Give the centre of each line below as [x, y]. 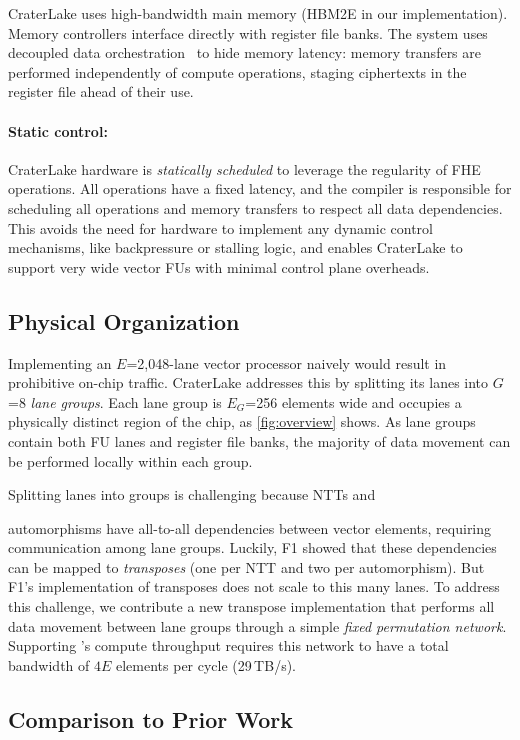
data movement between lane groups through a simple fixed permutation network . [257, 625]
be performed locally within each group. [130, 460]
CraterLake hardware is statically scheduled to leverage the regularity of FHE [244, 168]
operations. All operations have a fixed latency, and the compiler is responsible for [260, 188]
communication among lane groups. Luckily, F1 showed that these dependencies [252, 547]
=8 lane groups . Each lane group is [115, 401]
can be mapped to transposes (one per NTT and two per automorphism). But [246, 566]
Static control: [58, 130]
